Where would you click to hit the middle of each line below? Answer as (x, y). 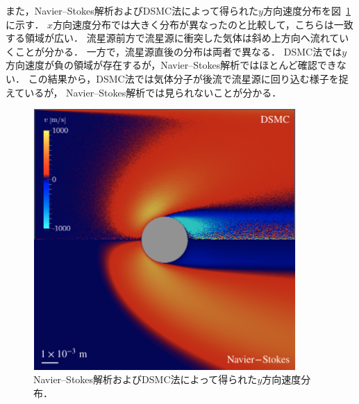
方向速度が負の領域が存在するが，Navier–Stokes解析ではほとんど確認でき (171, 65)
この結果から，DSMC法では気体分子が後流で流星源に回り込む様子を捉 (188, 78)
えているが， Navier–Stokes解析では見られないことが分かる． (144, 92)
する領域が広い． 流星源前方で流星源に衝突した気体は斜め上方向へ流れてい (177, 38)
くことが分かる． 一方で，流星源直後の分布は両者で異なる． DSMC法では (174, 51)
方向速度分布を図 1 (307, 10)
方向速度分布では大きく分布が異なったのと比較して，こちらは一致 (203, 24)
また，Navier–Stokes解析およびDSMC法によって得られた (132, 10)
